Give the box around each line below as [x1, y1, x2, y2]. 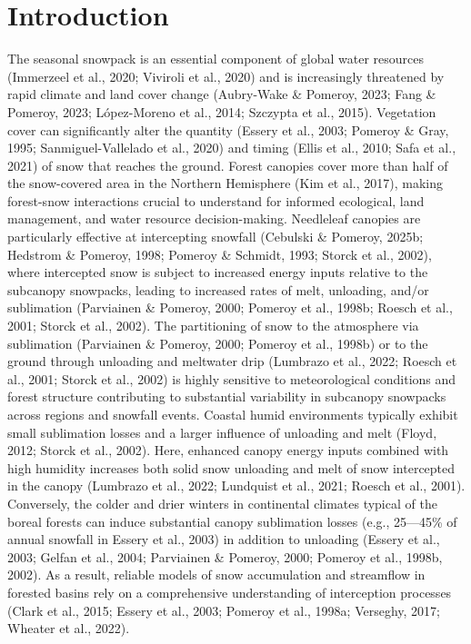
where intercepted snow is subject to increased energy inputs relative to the [7, 263, 428, 282]
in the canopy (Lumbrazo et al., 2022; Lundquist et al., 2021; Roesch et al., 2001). [7, 476, 466, 495]
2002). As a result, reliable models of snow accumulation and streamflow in [7, 565, 426, 584]
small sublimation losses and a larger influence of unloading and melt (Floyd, [7, 422, 437, 441]
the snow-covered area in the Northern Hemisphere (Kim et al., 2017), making [7, 173, 444, 193]
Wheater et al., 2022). [7, 619, 130, 638]
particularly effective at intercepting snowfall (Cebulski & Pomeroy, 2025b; [7, 227, 424, 246]
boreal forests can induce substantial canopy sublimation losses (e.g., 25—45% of [7, 511, 457, 530]
